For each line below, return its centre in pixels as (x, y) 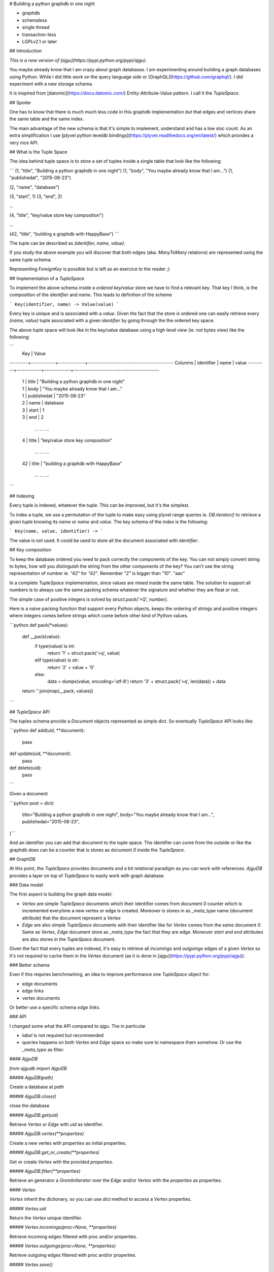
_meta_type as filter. (43, 1049)
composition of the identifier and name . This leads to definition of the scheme (91, 295)
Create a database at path (37, 1087)
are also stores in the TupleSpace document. (69, 939)
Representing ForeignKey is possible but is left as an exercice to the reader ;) (90, 269)
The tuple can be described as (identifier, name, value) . (67, 243)
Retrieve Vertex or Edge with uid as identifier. (57, 1124)
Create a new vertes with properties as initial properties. (68, 1143)
